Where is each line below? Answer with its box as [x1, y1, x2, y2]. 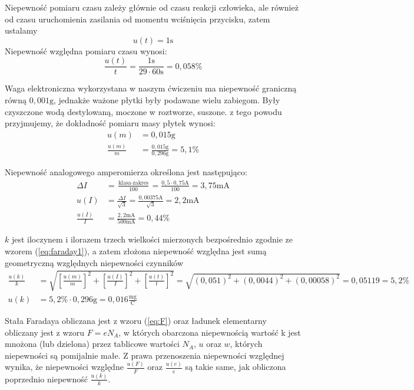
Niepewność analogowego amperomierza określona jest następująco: [5, 166, 247, 178]
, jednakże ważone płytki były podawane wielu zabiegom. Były [53, 94, 280, 106]
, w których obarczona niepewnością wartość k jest [118, 326, 301, 338]
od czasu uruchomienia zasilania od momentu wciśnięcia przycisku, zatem [5, 12, 270, 25]
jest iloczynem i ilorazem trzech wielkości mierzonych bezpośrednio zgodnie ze [11, 233, 293, 245]
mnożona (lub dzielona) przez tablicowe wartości [5, 337, 180, 350]
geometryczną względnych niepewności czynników [5, 256, 184, 268]
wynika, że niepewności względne [5, 360, 124, 373]
